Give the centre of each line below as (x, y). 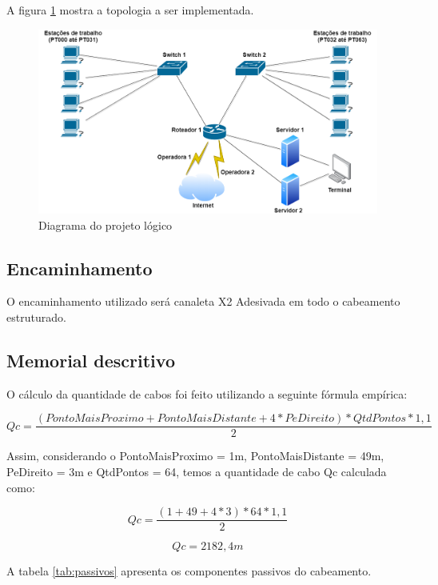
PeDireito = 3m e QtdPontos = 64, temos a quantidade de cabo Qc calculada (197, 472)
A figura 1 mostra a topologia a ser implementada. (130, 10)
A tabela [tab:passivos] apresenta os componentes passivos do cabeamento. (189, 571)
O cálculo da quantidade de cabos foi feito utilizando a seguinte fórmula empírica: (207, 393)
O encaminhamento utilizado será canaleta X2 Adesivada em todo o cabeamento (203, 301)
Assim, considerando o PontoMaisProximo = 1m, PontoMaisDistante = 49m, (195, 456)
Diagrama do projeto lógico (106, 224)
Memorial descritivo (91, 360)
